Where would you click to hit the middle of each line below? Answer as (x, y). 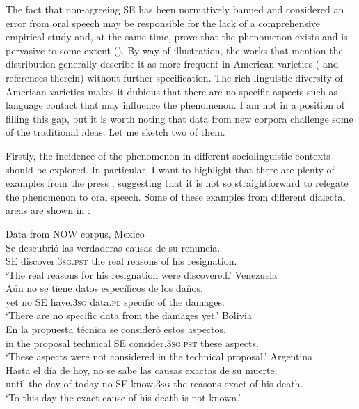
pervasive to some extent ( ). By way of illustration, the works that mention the (174, 50)
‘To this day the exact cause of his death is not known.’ (123, 398)
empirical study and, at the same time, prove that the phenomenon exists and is (177, 37)
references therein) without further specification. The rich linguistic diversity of (174, 77)
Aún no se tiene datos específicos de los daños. (104, 288)
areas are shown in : (48, 210)
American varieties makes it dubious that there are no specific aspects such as (172, 91)
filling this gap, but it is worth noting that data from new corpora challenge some (179, 118)
